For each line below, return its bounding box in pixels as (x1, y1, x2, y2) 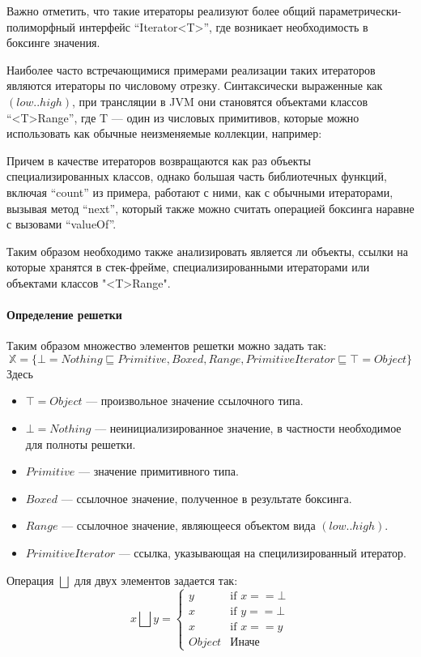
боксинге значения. (6, 34, 100, 51)
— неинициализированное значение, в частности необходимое (95, 420, 402, 437)
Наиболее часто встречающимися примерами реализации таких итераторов (6, 61, 376, 78)
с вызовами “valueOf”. (6, 215, 117, 233)
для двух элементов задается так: (74, 571, 238, 588)
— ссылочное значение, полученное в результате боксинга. (61, 489, 352, 506)
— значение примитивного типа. (79, 463, 239, 480)
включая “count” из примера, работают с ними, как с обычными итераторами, (6, 183, 393, 200)
